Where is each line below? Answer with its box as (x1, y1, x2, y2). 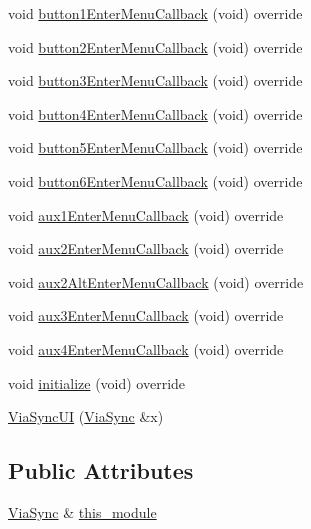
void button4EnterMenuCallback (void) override (8, 103, 303, 124)
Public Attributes (8, 455, 194, 486)
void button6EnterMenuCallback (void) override (8, 170, 303, 191)
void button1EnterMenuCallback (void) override (8, 3, 303, 23)
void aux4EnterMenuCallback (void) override (8, 338, 284, 359)
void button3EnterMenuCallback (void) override (8, 70, 303, 91)
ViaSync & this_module (8, 501, 157, 522)
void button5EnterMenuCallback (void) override (8, 137, 303, 158)
